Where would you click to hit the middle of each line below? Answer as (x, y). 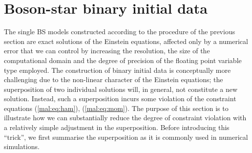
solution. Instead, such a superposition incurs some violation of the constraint (120, 98)
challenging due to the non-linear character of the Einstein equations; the (114, 79)
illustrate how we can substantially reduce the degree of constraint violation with (125, 118)
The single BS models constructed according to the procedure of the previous (120, 32)
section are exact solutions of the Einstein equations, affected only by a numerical (126, 41)
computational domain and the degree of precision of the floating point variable (123, 60)
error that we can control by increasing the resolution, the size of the (107, 51)
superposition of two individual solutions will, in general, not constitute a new (121, 89)
